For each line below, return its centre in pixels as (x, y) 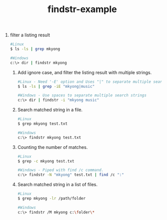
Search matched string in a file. (50, 110)
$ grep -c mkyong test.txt (46, 161)
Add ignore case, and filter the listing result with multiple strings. (85, 72)
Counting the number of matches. (53, 147)
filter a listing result (30, 35)
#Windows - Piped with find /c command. (61, 170)
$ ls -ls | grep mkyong (35, 49)
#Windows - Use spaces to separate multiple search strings (82, 95)
